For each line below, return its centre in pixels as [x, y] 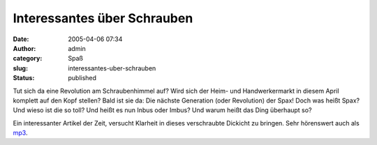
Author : [24, 48]
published [82, 78]
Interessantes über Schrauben [103, 18]
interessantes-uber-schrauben [112, 68]
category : [28, 59]
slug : [20, 68]
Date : [21, 39]
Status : [24, 78]
